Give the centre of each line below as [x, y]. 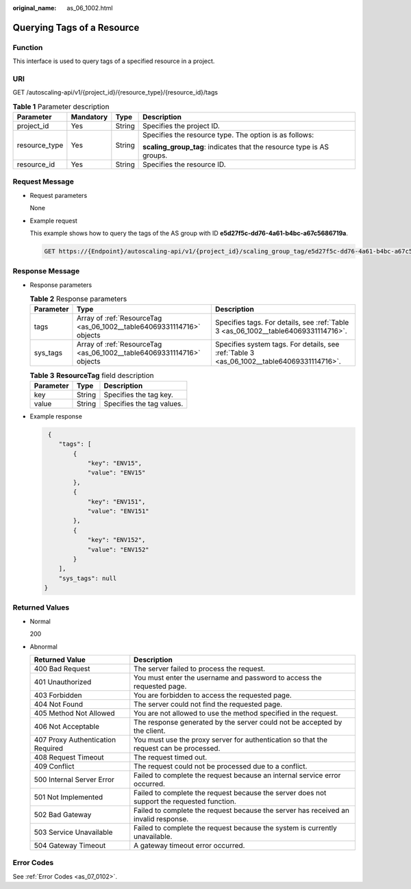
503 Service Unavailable [73, 832]
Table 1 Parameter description [61, 106]
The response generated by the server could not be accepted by [238, 722]
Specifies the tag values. [144, 403]
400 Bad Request [62, 668]
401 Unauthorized [63, 681]
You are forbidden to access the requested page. [213, 695]
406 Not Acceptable [66, 726]
